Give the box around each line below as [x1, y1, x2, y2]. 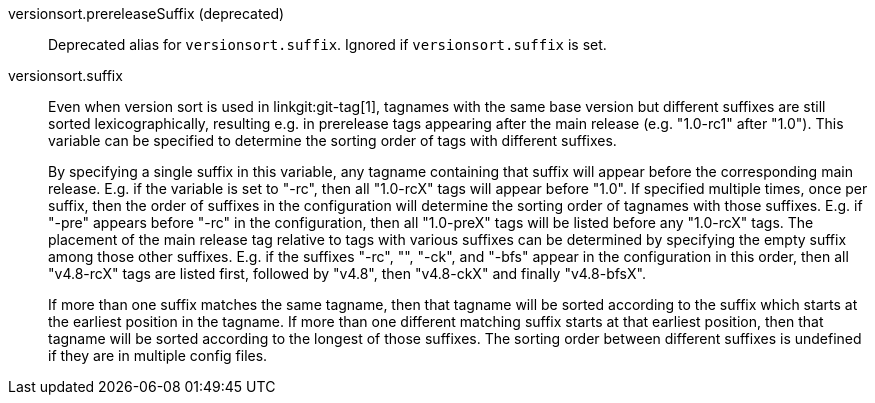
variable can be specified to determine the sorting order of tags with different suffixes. [48, 132, 617, 149]
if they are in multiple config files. [48, 347, 268, 364]
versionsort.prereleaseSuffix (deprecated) [8, 5, 285, 22]
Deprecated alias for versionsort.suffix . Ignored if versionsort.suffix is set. [48, 36, 607, 53]
